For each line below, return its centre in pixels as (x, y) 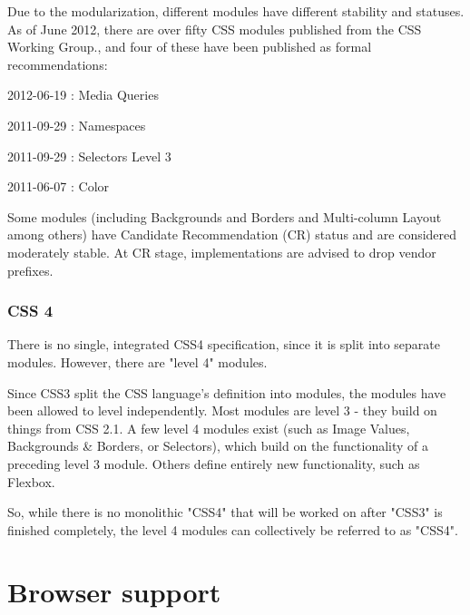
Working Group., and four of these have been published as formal (190, 47)
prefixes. (30, 270)
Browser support (114, 592)
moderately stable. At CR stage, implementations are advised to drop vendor (222, 252)
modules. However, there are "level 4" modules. (137, 361)
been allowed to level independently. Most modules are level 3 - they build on (222, 410)
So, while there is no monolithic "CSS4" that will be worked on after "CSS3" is (225, 512)
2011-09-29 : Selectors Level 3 (89, 156)
